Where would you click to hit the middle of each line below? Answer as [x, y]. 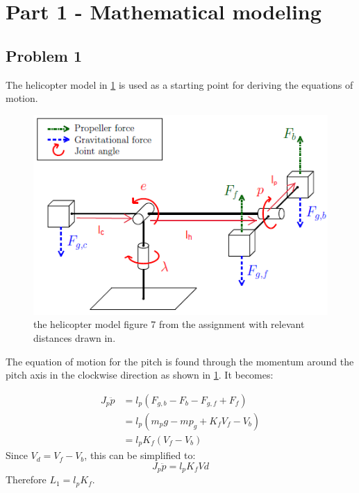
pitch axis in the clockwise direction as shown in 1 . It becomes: [140, 375]
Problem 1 [44, 55]
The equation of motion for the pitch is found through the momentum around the [180, 361]
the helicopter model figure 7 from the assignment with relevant [169, 324]
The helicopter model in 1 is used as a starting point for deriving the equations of [179, 84]
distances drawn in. [75, 337]
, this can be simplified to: [140, 455]
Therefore [26, 479]
